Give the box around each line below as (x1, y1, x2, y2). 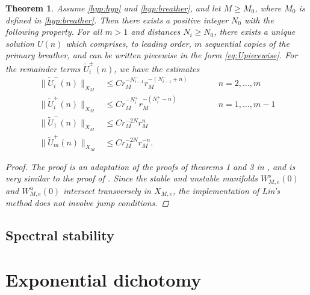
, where (255, 2, 282, 14)
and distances (131, 25, 181, 38)
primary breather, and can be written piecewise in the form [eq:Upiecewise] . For (5, 49, 298, 61)
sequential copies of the (205, 37, 290, 49)
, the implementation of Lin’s (172, 184, 280, 196)
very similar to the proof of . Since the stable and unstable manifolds (5, 172, 258, 184)
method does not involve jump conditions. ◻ (5, 196, 169, 209)
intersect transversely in (63, 184, 151, 196)
